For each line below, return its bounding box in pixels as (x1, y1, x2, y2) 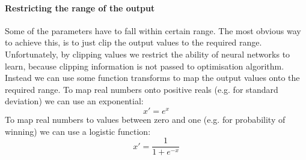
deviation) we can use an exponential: (5, 95, 144, 107)
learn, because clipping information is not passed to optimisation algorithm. (5, 59, 284, 72)
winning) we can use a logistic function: (5, 125, 151, 137)
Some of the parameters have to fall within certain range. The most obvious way (5, 24, 301, 37)
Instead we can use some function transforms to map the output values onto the (5, 71, 300, 84)
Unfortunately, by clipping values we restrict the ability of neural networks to (5, 47, 290, 60)
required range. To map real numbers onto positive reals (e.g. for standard (5, 83, 278, 95)
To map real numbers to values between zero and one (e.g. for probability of (5, 113, 286, 125)
